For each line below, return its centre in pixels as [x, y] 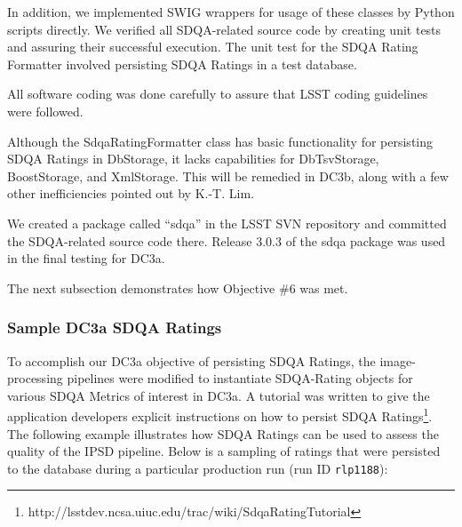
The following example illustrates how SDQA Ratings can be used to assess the [223, 433]
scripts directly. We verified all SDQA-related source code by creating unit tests [224, 29]
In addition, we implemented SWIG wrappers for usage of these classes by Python [231, 12]
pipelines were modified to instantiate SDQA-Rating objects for [240, 378]
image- [398, 360]
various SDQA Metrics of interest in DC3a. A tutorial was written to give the [219, 395]
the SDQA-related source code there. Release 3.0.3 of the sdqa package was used [227, 240]
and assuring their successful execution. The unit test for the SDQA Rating [213, 47]
